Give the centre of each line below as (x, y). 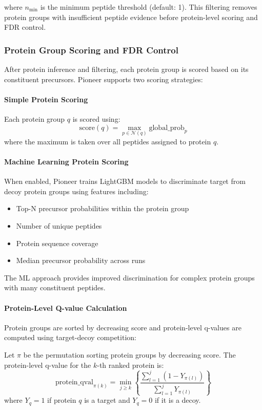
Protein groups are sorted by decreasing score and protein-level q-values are (123, 327)
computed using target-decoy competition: (70, 337)
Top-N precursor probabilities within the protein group (103, 208)
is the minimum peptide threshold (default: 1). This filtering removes (149, 7)
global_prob (167, 128)
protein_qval (74, 383)
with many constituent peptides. (55, 287)
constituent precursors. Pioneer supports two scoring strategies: (104, 79)
